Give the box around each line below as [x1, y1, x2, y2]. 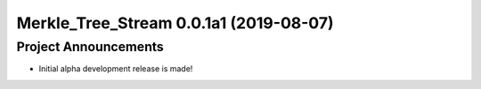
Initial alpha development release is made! [38, 63, 193, 74]
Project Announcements [16, 39, 164, 55]
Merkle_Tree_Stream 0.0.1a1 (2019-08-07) [16, 13, 334, 33]
